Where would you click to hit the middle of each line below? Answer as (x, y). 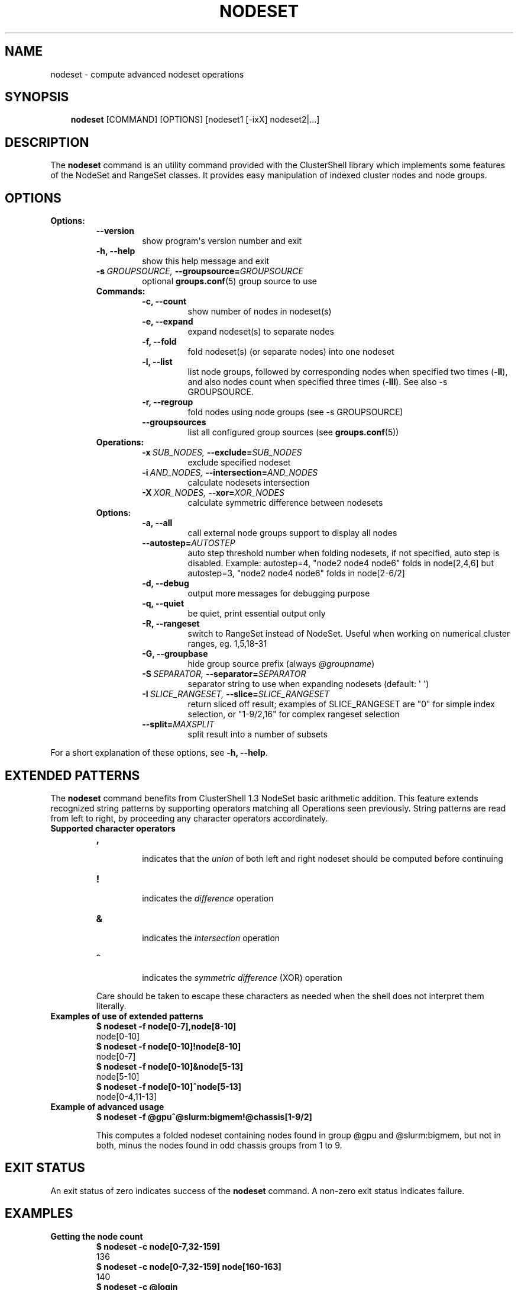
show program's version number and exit (222, 241)
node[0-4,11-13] (127, 1096)
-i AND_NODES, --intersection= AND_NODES (230, 473)
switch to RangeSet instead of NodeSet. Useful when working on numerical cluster (349, 634)
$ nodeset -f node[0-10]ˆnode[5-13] (169, 1086)
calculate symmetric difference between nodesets (285, 503)
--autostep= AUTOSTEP (189, 543)
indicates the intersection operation (211, 938)
